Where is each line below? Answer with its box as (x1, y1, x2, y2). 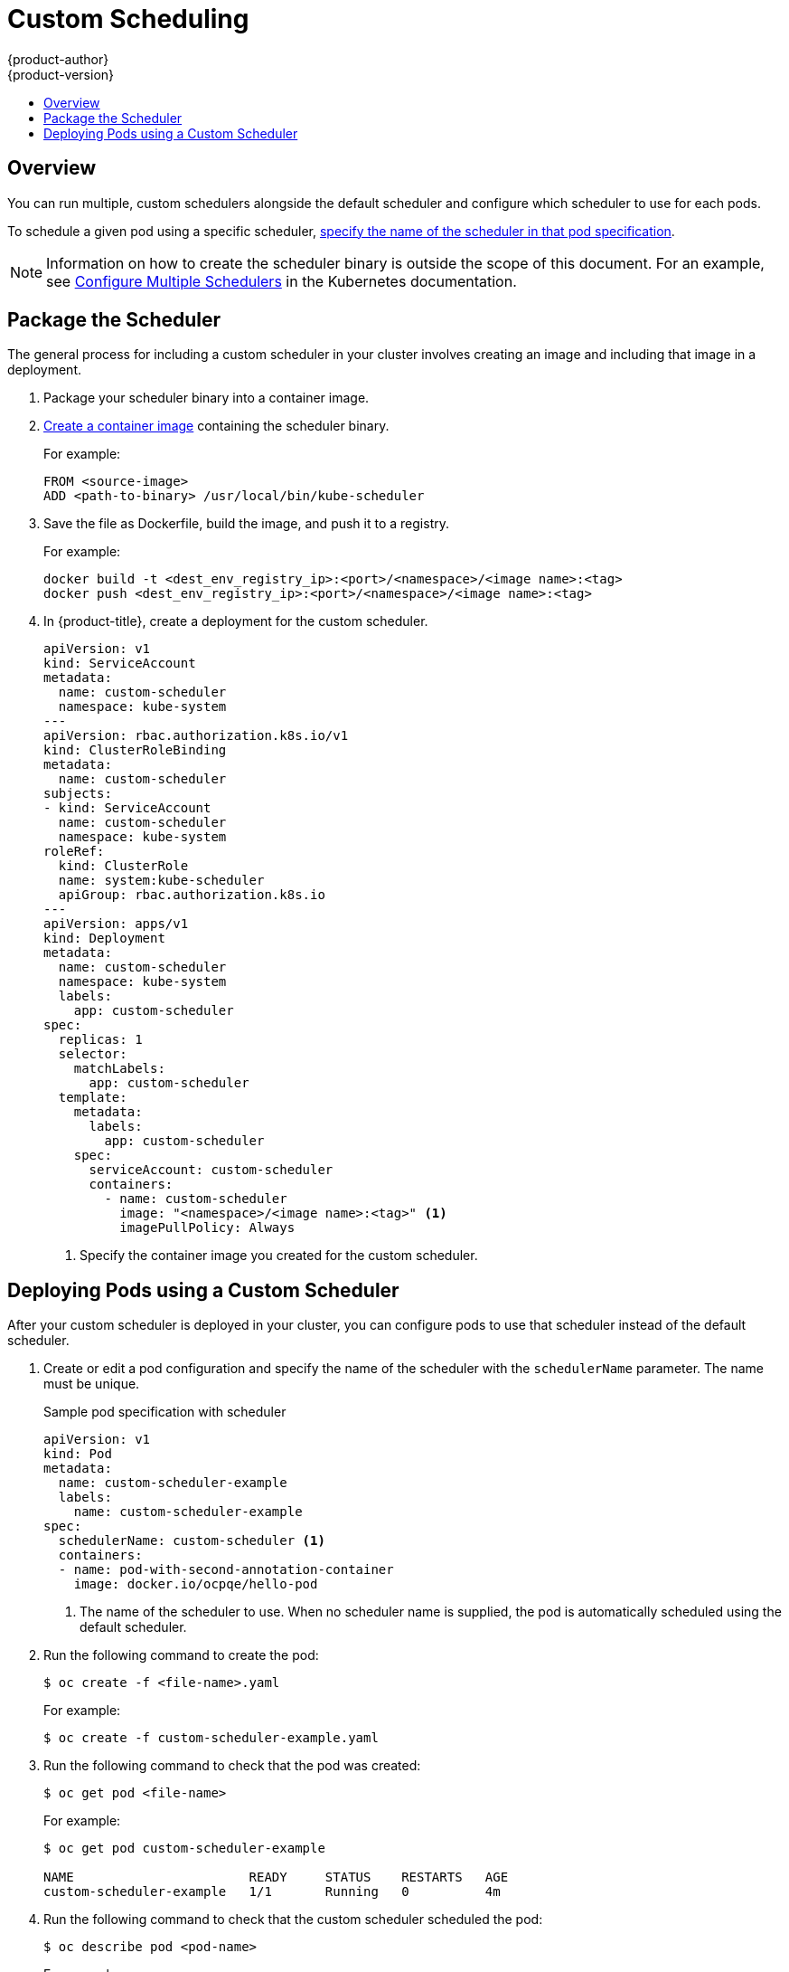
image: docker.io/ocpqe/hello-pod (73, 1577, 318, 1592)
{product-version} (7, 66, 115, 82)
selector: (58, 1047, 127, 1062)
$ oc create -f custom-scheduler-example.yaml (43, 1730, 379, 1746)
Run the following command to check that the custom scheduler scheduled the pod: (43, 1911, 543, 1928)
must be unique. (43, 1376, 140, 1392)
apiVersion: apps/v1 (43, 916, 189, 932)
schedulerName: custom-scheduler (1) (58, 1533, 325, 1549)
